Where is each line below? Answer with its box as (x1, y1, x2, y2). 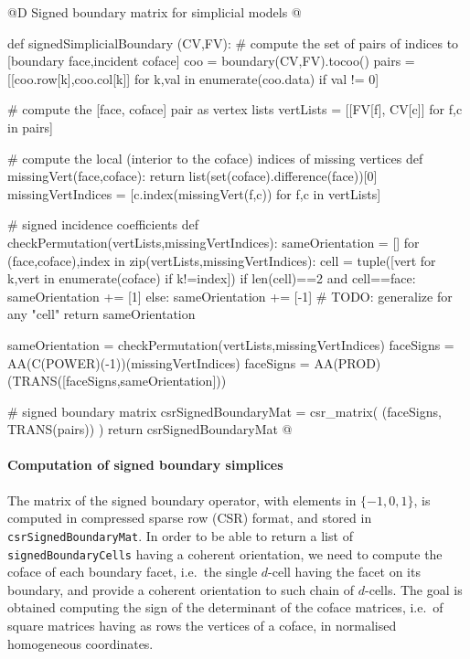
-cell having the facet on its (268, 562, 421, 581)
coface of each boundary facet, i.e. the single (7, 562, 258, 581)
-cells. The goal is (365, 579, 463, 599)
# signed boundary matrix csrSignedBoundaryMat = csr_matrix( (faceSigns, (7, 401, 442, 420)
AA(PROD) (314, 353, 381, 372)
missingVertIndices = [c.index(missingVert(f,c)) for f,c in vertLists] (7, 184, 381, 203)
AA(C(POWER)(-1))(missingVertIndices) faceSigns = (7, 353, 310, 372)
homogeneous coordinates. (7, 633, 154, 653)
